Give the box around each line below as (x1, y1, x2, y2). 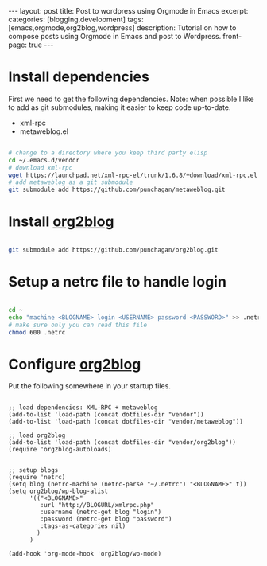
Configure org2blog (8, 355, 141, 373)
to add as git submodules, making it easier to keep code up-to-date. (8, 102, 231, 112)
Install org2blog (8, 213, 114, 231)
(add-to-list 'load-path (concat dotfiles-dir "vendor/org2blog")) (8, 439, 237, 447)
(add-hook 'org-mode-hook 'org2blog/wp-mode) (8, 550, 161, 558)
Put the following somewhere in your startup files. (8, 381, 171, 391)
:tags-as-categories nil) (40, 522, 126, 530)
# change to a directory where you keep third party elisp (8, 149, 208, 157)
